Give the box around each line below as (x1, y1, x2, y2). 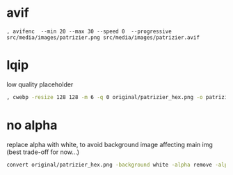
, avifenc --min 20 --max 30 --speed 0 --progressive (6, 28, 172, 35)
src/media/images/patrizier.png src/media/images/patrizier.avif (6, 33, 200, 41)
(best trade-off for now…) (6, 148, 80, 156)
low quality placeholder (6, 80, 74, 89)
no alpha (6, 117, 58, 133)
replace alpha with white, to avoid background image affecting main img (6, 140, 214, 149)
